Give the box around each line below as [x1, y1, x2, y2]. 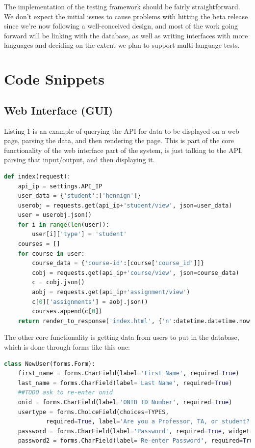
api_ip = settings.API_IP [18, 182, 102, 190]
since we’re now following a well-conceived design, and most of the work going [4, 21, 238, 31]
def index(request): [4, 173, 71, 180]
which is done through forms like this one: [4, 342, 130, 352]
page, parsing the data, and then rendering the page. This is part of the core [4, 135, 234, 146]
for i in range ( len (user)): [18, 221, 109, 228]
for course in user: [18, 250, 85, 257]
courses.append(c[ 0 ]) [32, 308, 102, 315]
